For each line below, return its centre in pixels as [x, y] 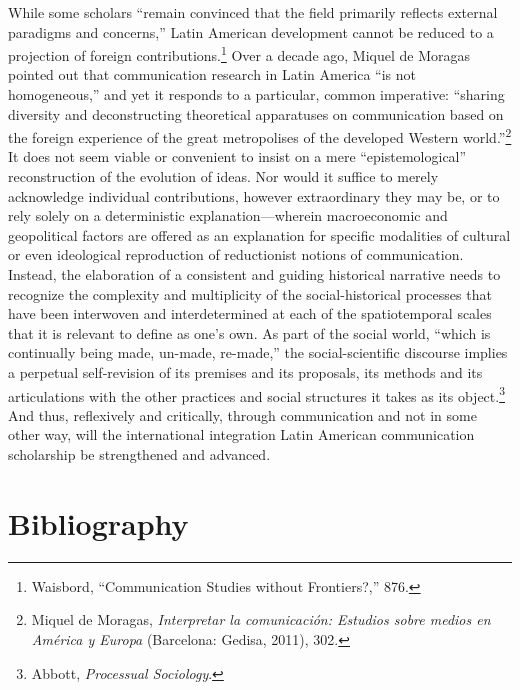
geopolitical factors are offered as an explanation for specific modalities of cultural [259, 234]
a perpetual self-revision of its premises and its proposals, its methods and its [245, 372]
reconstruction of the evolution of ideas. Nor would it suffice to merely [223, 176]
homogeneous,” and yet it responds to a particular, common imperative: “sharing [256, 94]
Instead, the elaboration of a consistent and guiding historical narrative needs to [254, 274]
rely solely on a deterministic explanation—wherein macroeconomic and [228, 215]
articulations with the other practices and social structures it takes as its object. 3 [257, 394]
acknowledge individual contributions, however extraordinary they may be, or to [254, 195]
